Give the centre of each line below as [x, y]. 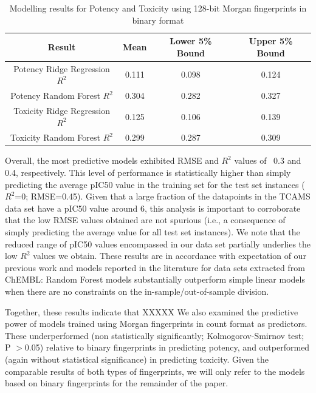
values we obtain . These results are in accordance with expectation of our [170, 256]
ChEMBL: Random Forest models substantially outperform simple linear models [155, 279]
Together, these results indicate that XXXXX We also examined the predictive [152, 311]
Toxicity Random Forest [56, 137]
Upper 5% [271, 41]
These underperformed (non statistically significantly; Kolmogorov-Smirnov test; [155, 335]
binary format [158, 20]
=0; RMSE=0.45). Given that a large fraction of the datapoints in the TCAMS [163, 196]
